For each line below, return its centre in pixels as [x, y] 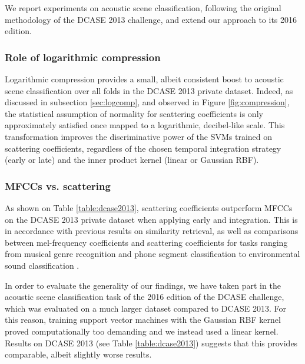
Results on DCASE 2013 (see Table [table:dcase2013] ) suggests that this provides [151, 343]
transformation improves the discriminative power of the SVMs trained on [139, 136]
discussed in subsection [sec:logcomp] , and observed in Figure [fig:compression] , [147, 102]
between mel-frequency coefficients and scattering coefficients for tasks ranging [146, 242]
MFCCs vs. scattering [58, 186]
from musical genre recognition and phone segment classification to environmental [152, 254]
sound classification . [42, 265]
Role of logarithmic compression [83, 57]
